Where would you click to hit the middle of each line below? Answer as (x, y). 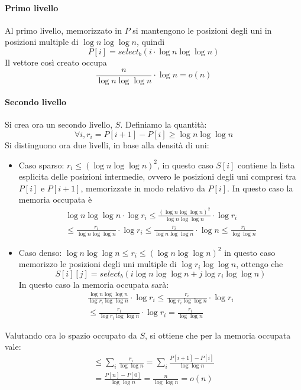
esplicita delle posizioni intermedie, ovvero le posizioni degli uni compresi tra (157, 176)
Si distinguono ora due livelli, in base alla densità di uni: (107, 145)
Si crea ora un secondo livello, (59, 124)
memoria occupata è (55, 199)
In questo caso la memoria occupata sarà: (94, 284)
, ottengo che (260, 264)
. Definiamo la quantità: (164, 124)
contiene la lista (266, 165)
